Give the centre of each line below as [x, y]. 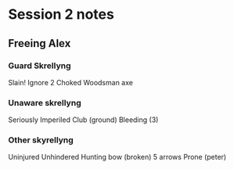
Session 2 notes [61, 14]
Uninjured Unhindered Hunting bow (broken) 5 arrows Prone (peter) [117, 157]
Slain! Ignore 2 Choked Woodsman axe [70, 82]
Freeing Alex [40, 43]
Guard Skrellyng [40, 66]
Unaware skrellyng [45, 102]
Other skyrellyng [41, 140]
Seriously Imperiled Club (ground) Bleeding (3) [83, 120]
